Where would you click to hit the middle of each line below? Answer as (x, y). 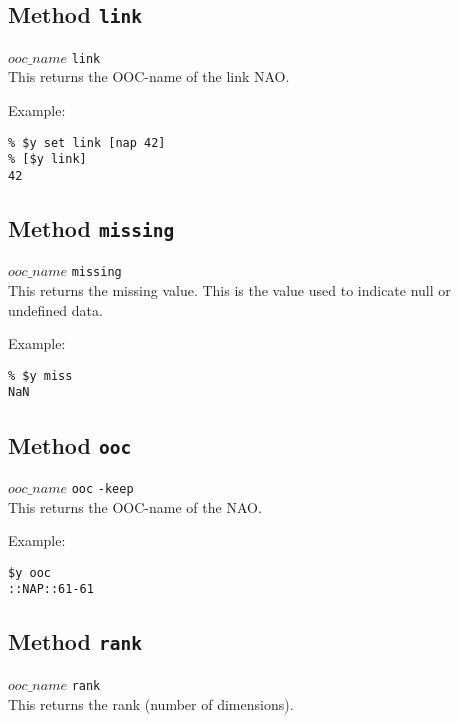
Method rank (75, 641)
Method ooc (70, 444)
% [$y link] (47, 159)
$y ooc (29, 572)
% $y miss (40, 375)
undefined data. (55, 309)
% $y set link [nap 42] (87, 142)
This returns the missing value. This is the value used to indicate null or (229, 290)
